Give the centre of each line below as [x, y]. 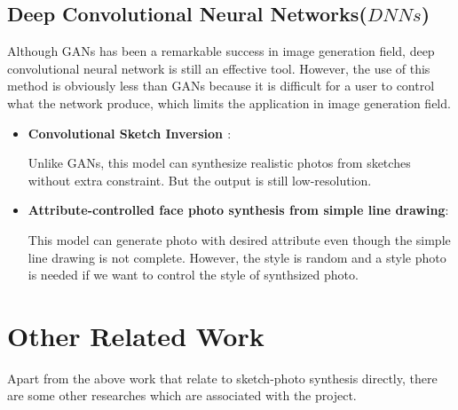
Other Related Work [136, 335]
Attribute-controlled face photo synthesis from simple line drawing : [238, 210]
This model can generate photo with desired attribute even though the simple [239, 239]
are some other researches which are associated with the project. [182, 395]
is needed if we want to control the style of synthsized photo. [193, 275]
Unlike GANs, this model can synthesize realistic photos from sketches [219, 163]
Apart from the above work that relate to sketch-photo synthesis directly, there [222, 378]
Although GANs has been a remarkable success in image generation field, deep [221, 51]
